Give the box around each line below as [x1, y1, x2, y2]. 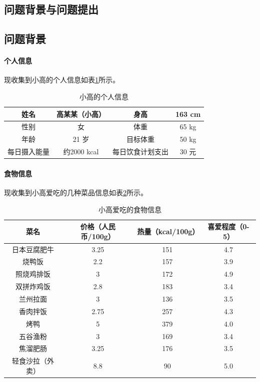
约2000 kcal [63, 146, 99, 157]
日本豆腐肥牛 [11, 244, 54, 254]
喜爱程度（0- [207, 221, 249, 232]
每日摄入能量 [7, 146, 49, 157]
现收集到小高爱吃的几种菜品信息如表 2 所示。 [4, 187, 147, 197]
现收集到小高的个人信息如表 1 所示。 [4, 74, 119, 85]
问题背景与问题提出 [4, 1, 98, 17]
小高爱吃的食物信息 [98, 204, 161, 214]
